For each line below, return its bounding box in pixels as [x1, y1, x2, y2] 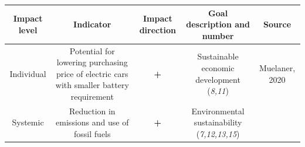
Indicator [73, 18, 111, 30]
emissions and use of [56, 116, 129, 128]
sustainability [194, 116, 242, 128]
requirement [70, 90, 114, 102]
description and [186, 18, 250, 30]
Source [263, 18, 292, 30]
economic [201, 61, 235, 73]
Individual [9, 67, 46, 79]
